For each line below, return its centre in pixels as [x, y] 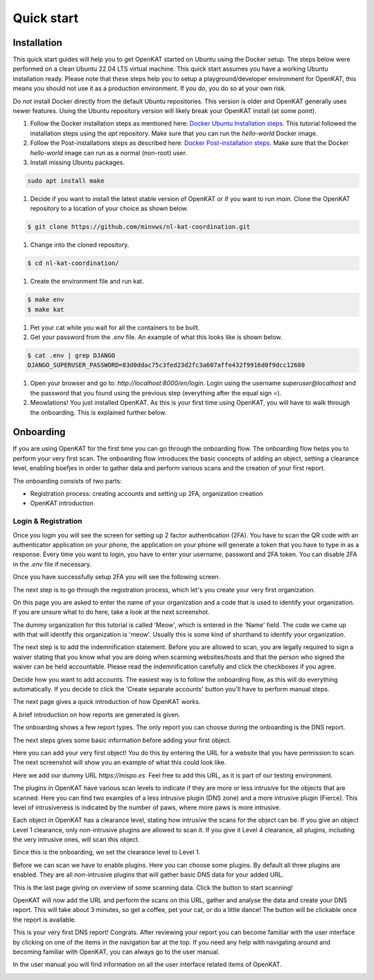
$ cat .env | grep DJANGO [71, 355]
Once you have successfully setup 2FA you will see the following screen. [117, 577]
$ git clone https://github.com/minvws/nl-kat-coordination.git [139, 227]
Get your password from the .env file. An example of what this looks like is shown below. [157, 337]
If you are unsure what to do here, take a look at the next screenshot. [112, 612]
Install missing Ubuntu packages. [77, 162]
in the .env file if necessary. [52, 564]
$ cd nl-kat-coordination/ [73, 263]
